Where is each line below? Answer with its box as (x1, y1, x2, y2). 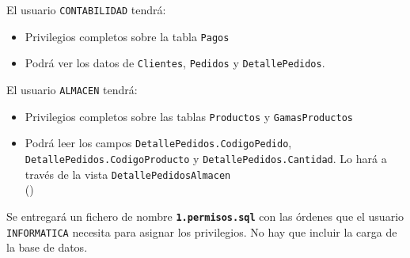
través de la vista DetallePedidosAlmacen (25, 165, 231, 182)
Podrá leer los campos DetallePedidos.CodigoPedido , (25, 135, 292, 151)
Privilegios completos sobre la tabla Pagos (25, 28, 230, 44)
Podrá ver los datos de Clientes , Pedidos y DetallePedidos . (25, 55, 325, 71)
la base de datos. (6, 239, 88, 256)
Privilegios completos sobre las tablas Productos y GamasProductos (25, 108, 353, 124)
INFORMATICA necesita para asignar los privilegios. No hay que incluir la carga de (6, 223, 397, 240)
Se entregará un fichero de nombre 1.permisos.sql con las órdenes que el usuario (6, 207, 404, 224)
